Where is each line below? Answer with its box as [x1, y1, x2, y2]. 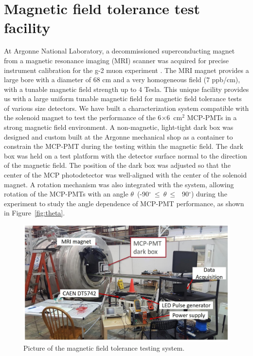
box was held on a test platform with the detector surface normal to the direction [4, 150, 247, 160]
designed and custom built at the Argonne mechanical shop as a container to [4, 131, 233, 142]
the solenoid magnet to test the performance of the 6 [4, 112, 162, 123]
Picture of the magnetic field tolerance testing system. [23, 342, 185, 353]
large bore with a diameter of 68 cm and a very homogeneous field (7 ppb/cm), [4, 74, 240, 85]
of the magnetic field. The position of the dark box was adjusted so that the [4, 160, 231, 170]
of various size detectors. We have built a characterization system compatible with [4, 103, 249, 113]
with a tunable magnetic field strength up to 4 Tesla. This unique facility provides [4, 84, 249, 94]
